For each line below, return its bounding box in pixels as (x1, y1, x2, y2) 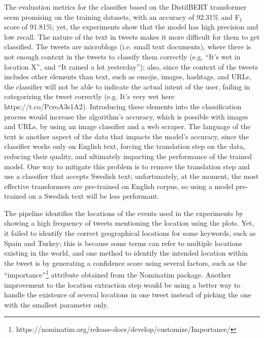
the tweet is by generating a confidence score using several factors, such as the (4, 257, 247, 268)
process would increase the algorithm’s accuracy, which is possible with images (4, 111, 248, 121)
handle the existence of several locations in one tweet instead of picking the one (4, 289, 251, 300)
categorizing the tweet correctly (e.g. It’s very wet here (4, 91, 175, 102)
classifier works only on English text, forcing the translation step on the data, (4, 141, 245, 151)
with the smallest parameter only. (4, 299, 109, 310)
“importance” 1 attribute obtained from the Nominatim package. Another (4, 268, 232, 280)
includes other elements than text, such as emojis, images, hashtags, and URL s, (4, 71, 251, 82)
